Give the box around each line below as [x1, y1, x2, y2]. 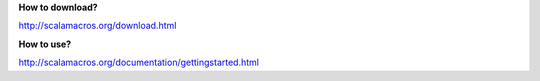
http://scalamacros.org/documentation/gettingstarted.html [18, 56, 260, 69]
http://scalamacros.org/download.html [18, 20, 177, 32]
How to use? [18, 38, 72, 50]
